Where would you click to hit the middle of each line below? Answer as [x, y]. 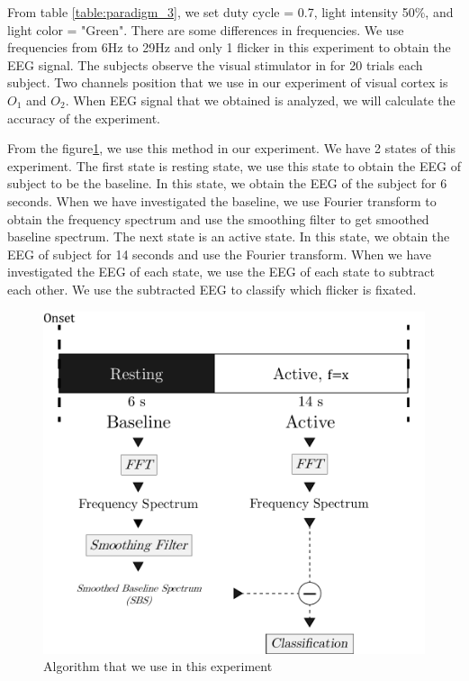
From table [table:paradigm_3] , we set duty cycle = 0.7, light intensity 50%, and [230, 12]
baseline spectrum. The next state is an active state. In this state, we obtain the [229, 236]
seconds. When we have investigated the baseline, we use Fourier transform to [222, 200]
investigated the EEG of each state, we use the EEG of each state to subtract [221, 272]
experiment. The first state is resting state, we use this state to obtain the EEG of [234, 165]
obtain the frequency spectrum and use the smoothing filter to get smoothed [218, 218]
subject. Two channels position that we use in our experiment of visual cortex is [228, 82]
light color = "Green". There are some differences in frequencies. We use [206, 29]
